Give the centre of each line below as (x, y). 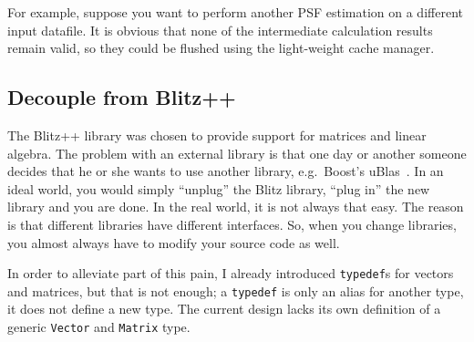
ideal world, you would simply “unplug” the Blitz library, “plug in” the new (219, 188)
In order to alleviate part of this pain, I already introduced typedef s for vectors (231, 273)
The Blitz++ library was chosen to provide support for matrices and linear (217, 135)
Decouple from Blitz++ (122, 97)
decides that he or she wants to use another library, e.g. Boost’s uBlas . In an (226, 171)
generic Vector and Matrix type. (99, 327)
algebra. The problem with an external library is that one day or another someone (237, 153)
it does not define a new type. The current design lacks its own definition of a (224, 309)
